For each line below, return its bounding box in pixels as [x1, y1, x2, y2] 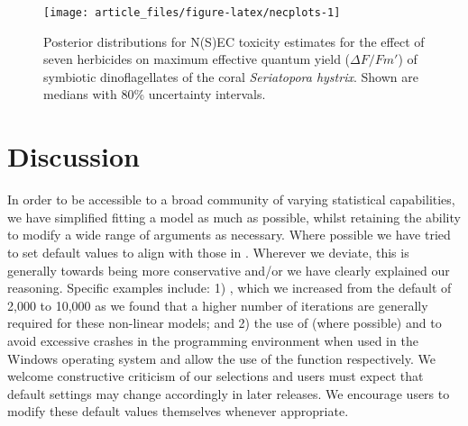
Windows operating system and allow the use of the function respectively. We [7, 349, 436, 367]
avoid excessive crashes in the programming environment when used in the [7, 331, 418, 349]
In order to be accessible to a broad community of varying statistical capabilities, [7, 190, 455, 209]
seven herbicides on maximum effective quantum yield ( [43, 50, 351, 68]
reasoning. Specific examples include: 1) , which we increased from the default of [7, 278, 452, 297]
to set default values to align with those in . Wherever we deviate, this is [7, 242, 409, 261]
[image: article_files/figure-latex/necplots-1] [43, 6, 341, 19]
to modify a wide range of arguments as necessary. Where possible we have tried [7, 225, 451, 244]
